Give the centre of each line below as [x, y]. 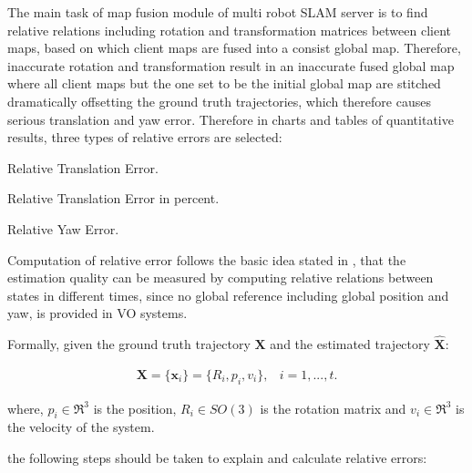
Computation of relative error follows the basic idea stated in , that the [207, 259]
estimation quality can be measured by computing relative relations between [221, 278]
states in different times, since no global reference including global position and [228, 295]
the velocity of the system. [81, 427]
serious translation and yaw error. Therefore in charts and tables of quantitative [231, 119]
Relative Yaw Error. [63, 228]
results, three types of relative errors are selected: [145, 137]
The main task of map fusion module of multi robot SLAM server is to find [218, 12]
